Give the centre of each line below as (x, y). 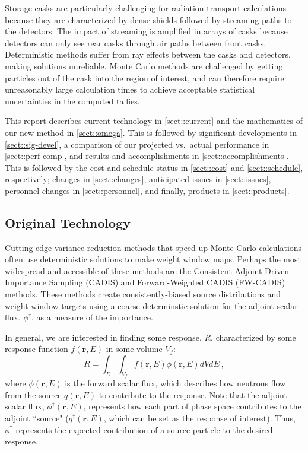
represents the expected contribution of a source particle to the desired (144, 429)
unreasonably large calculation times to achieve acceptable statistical (130, 89)
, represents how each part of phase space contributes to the (192, 406)
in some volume (134, 349)
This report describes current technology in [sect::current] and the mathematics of (154, 121)
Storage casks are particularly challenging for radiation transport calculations (145, 8)
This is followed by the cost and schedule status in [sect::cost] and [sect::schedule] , (154, 167)
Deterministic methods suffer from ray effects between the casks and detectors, (148, 54)
